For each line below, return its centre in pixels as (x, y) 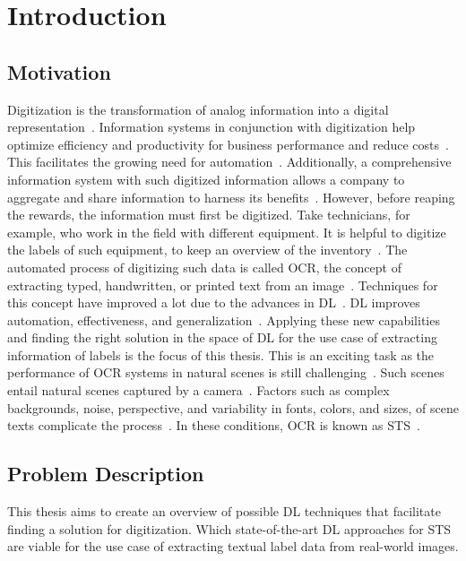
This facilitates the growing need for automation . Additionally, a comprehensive (229, 162)
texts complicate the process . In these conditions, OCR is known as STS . (214, 425)
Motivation (59, 71)
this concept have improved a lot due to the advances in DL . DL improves (214, 302)
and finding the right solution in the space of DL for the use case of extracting (222, 337)
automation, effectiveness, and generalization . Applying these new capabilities (224, 319)
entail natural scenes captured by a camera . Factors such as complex (198, 390)
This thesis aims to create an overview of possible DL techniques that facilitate (224, 511)
